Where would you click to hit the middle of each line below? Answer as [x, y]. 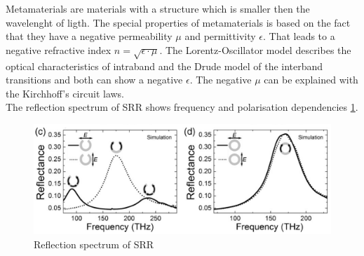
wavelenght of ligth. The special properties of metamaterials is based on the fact [178, 22]
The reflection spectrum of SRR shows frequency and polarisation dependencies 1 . [182, 107]
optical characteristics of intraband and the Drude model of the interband [164, 66]
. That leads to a [299, 36]
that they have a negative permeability [89, 36]
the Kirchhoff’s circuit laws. [65, 93]
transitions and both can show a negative [94, 80]
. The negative [221, 80]
